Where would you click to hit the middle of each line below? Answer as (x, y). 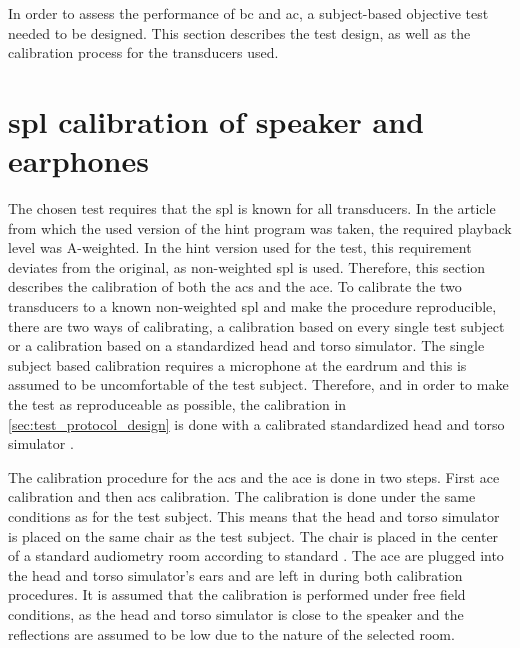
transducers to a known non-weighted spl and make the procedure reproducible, (252, 306)
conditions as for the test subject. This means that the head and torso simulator (254, 516)
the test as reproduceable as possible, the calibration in (177, 404)
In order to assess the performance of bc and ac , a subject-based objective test (248, 13)
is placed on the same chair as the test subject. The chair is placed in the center (253, 535)
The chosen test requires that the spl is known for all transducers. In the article (252, 208)
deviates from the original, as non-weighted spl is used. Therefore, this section (247, 266)
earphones (78, 160)
